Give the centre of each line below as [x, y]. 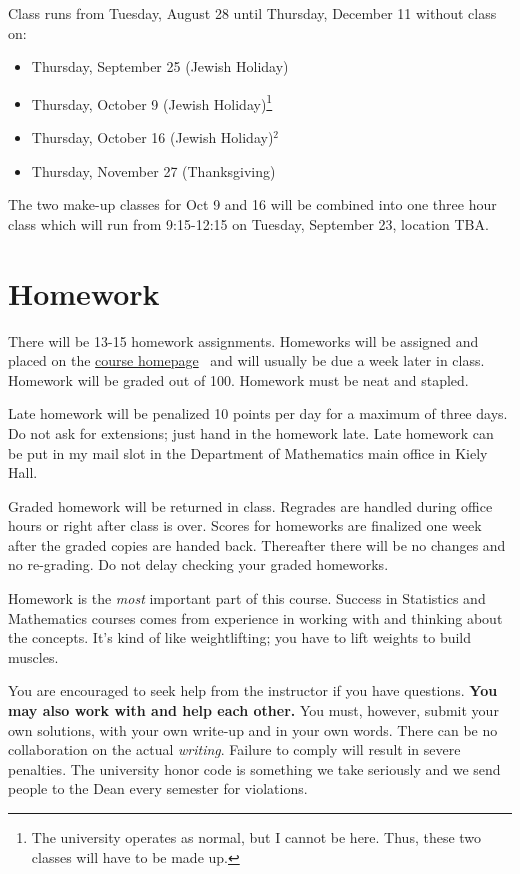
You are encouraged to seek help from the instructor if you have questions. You [253, 690]
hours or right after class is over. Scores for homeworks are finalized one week [245, 525]
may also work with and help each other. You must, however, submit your [253, 710]
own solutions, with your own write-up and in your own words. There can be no [253, 729]
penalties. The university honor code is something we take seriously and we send [254, 768]
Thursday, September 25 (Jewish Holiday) [160, 66]
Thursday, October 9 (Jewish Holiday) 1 [152, 102]
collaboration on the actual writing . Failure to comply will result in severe [234, 749]
